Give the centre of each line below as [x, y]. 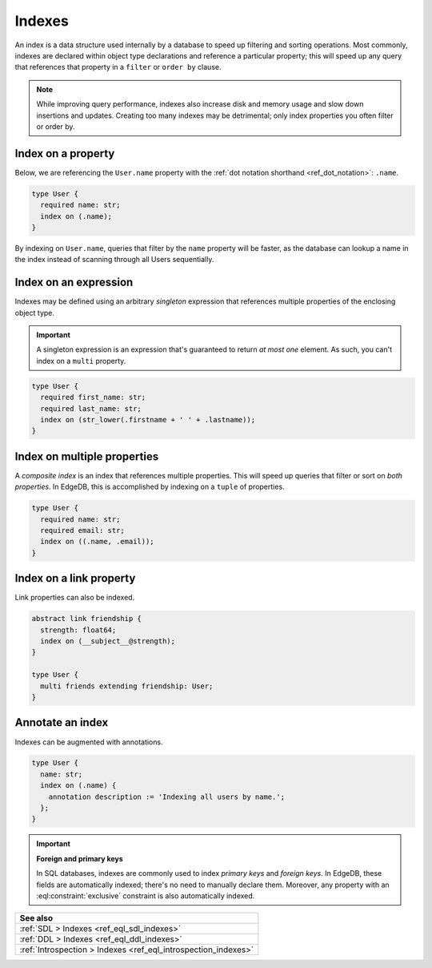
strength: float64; [78, 630]
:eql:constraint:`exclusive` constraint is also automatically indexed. [146, 895]
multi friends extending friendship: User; [127, 686]
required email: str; [83, 530]
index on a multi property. [81, 361]
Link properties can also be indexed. [75, 598]
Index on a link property [75, 578]
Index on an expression [74, 282]
